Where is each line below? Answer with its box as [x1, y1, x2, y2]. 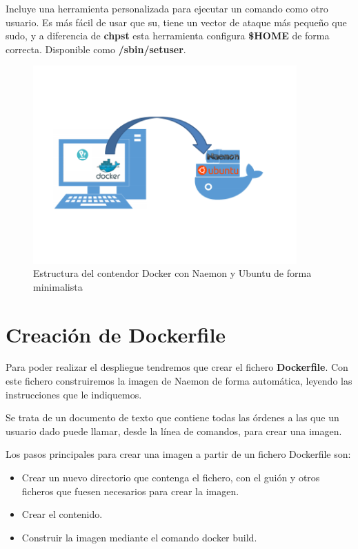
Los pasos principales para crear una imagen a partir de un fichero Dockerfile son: [6, 447, 351, 461]
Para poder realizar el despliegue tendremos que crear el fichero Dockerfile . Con [6, 360, 348, 374]
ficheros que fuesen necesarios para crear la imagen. [21, 483, 239, 498]
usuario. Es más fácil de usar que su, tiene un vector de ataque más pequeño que [6, 15, 347, 29]
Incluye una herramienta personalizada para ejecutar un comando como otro [6, 1, 328, 15]
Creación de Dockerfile [6, 320, 226, 348]
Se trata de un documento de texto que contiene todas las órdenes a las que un [6, 410, 339, 425]
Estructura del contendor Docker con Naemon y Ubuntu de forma [33, 266, 312, 280]
